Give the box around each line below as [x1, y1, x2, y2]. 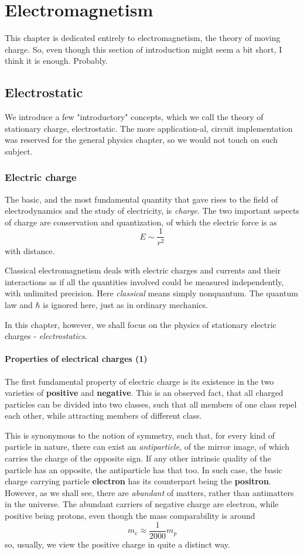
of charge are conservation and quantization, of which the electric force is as [5, 216, 277, 228]
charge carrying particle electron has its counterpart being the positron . [5, 475, 271, 487]
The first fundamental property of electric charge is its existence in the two [5, 375, 274, 387]
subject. [5, 145, 33, 157]
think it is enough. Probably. [5, 54, 108, 67]
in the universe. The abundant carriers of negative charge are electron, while [5, 498, 279, 510]
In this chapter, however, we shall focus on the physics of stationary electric [5, 318, 276, 330]
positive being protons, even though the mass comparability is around [5, 509, 255, 522]
